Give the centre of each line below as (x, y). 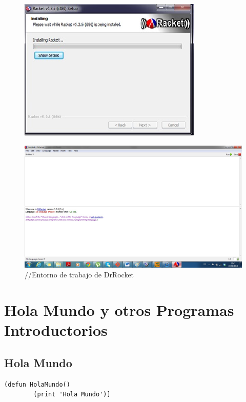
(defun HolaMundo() (37, 384)
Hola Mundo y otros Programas (119, 310)
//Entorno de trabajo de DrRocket (79, 275)
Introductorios (56, 330)
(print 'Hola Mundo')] (72, 395)
